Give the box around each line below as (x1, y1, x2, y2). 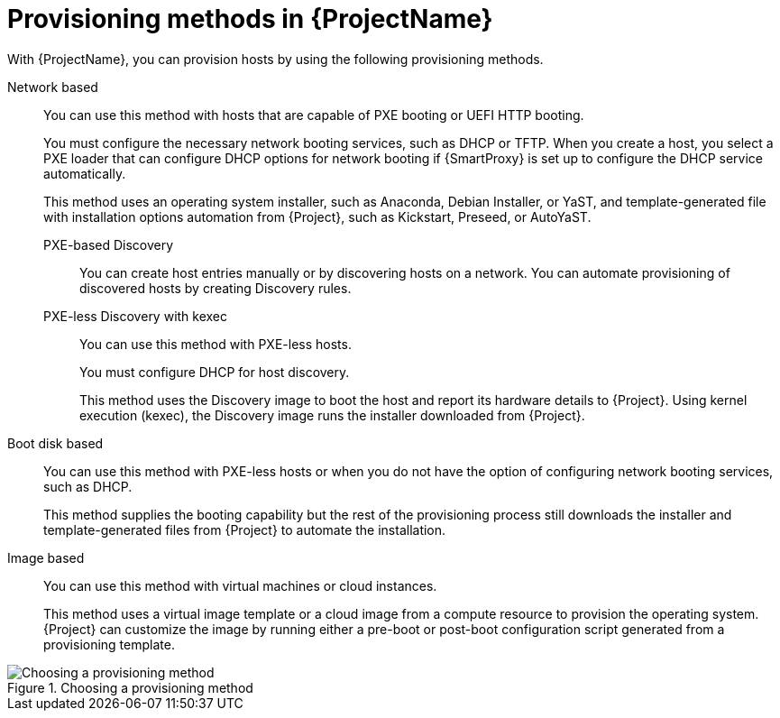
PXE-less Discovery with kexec (43, 308, 228, 324)
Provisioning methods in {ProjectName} (7, 4, 493, 34)
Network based (7, 78, 98, 95)
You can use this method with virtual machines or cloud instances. (43, 577, 437, 594)
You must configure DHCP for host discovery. (79, 364, 350, 380)
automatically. (43, 165, 126, 181)
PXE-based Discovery (43, 236, 174, 253)
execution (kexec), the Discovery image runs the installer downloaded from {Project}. (79, 407, 585, 423)
